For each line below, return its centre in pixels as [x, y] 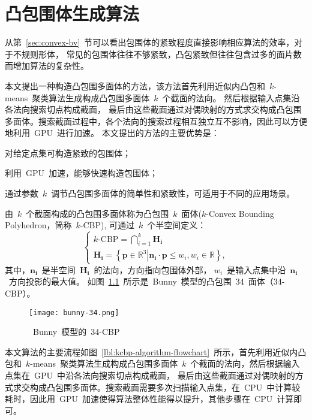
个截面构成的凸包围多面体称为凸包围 [97, 213]
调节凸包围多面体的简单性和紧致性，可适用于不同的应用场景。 [173, 193]
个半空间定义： [177, 225]
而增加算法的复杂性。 [47, 66]
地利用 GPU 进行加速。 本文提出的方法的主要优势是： [112, 133]
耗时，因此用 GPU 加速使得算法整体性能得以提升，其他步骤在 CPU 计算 [149, 399]
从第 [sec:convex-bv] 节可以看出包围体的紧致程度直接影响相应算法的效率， [150, 42]
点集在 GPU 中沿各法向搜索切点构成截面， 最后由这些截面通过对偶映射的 [150, 375]
